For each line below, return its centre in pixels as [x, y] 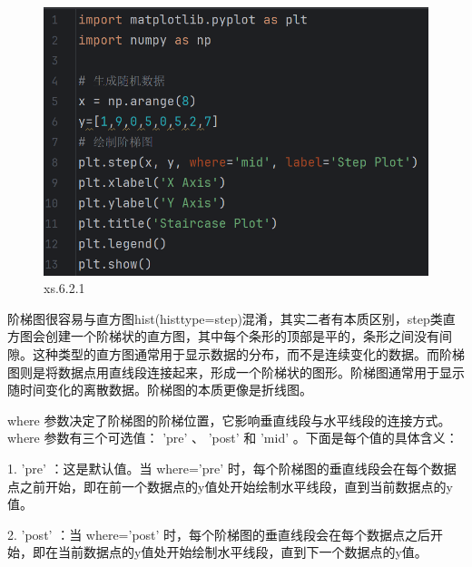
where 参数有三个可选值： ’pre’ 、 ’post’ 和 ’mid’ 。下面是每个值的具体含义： [233, 438]
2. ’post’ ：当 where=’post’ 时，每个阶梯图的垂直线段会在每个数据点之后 [219, 534]
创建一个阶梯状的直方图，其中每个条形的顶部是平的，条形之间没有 [242, 336]
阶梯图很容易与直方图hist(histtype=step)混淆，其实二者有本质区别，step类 [225, 318]
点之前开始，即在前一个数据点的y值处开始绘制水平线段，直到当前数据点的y [230, 486]
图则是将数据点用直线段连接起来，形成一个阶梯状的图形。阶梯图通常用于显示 [236, 371]
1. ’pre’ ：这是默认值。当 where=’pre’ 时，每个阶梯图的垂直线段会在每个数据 [232, 468]
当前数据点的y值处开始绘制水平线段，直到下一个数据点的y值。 [242, 552]
